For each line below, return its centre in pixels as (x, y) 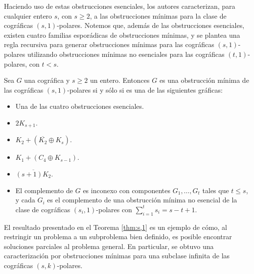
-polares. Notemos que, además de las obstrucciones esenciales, (151, 25)
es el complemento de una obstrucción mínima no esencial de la (142, 200)
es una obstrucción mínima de (204, 80)
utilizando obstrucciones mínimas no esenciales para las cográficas (126, 54)
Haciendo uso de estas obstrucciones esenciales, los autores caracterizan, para (120, 6)
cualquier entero (28, 15)
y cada (25, 200)
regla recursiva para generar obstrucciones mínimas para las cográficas (109, 44)
